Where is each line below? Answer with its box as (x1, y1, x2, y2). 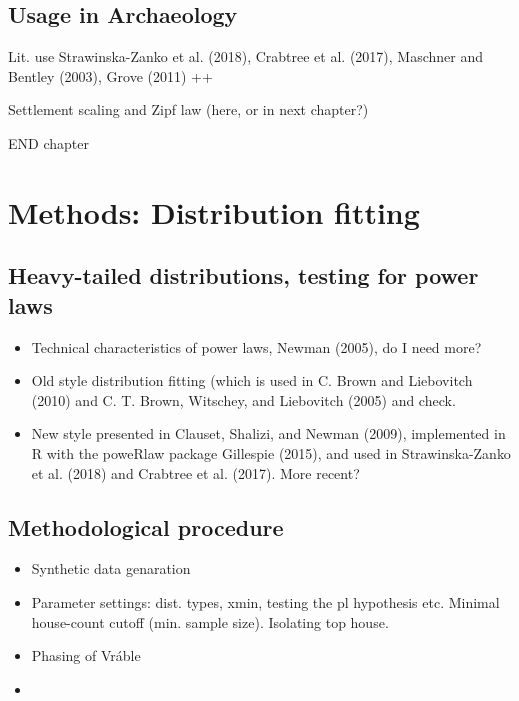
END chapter (8, 132, 89, 153)
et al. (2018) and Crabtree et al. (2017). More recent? (31, 462, 360, 483)
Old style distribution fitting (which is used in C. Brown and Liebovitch (31, 370, 473, 391)
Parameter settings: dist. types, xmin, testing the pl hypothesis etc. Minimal (31, 591, 500, 612)
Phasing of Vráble (31, 645, 141, 666)
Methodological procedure (8, 511, 284, 542)
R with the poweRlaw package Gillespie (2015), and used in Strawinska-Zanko (31, 442, 511, 463)
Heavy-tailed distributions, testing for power (8, 260, 479, 291)
